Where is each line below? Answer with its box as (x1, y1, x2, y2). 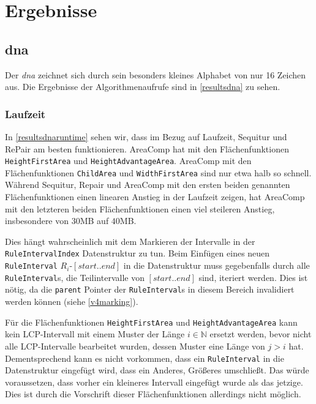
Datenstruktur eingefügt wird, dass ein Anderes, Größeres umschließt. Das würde (5, 364, 309, 376)
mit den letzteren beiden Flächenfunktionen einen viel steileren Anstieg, (5, 202, 275, 215)
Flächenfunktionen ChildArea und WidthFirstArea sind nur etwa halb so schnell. (5, 166, 312, 179)
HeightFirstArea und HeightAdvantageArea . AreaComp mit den (5, 154, 252, 167)
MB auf (80, 214, 109, 227)
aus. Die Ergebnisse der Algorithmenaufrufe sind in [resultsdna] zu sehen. (5, 80, 280, 93)
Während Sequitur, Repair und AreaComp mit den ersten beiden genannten (5, 178, 290, 191)
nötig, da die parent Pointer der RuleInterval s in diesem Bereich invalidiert (5, 283, 295, 296)
